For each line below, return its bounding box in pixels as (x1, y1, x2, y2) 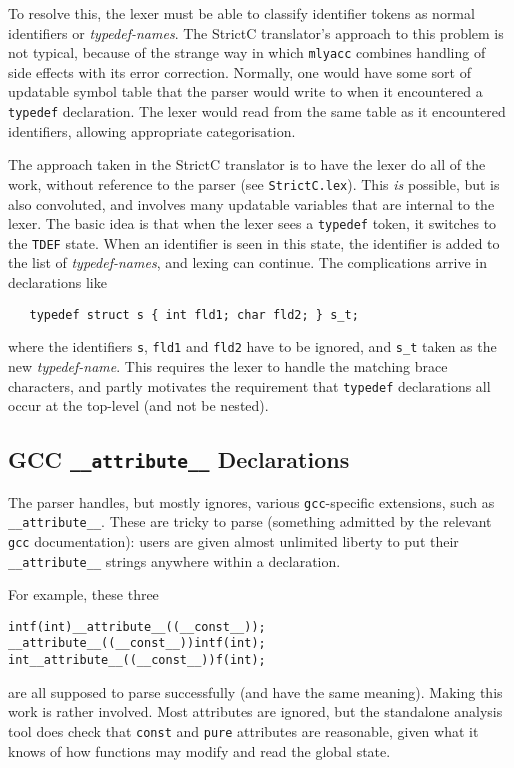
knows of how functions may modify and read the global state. (8, 740, 391, 761)
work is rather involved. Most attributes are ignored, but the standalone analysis (8, 701, 503, 722)
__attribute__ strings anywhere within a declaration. (8, 550, 341, 571)
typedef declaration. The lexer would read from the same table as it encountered (8, 101, 506, 122)
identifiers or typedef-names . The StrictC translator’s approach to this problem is (8, 22, 504, 43)
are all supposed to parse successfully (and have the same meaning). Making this (8, 681, 503, 702)
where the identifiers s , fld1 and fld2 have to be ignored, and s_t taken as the (8, 336, 497, 357)
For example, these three (8, 584, 159, 605)
